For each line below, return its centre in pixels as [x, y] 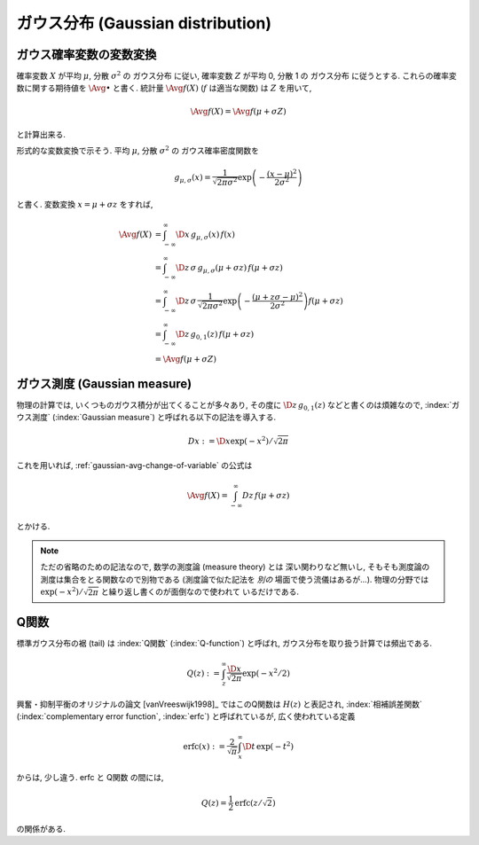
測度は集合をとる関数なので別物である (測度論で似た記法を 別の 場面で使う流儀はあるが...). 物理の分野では [235, 579]
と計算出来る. [41, 135]
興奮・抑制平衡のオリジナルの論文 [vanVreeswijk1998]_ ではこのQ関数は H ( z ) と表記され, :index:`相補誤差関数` [220, 704]
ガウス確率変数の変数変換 [86, 55]
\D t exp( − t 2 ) [268, 746]
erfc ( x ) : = [204, 747]
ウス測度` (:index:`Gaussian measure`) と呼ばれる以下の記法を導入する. [146, 418]
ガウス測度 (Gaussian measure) [104, 383]
